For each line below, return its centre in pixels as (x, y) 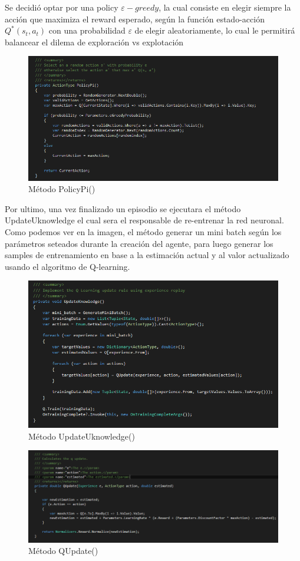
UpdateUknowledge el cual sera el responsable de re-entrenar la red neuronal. (144, 220)
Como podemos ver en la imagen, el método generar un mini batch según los (143, 231)
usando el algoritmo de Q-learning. (67, 266)
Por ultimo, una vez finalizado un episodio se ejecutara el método (123, 208)
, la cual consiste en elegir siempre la (225, 7)
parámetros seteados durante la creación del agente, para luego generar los (139, 243)
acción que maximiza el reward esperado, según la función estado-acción (135, 19)
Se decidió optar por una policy (62, 7)
